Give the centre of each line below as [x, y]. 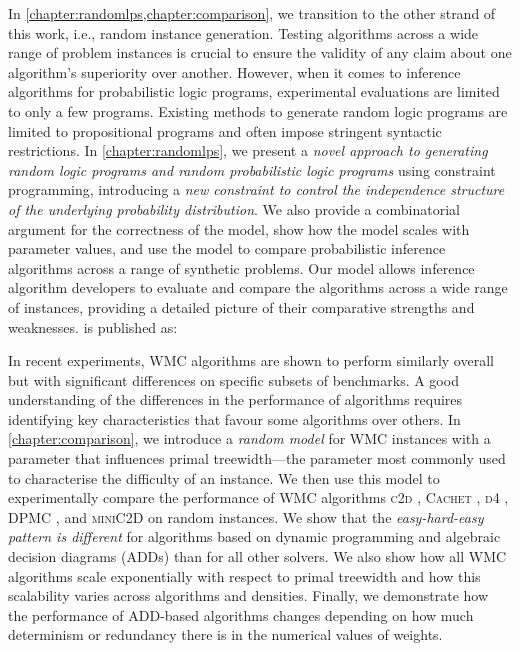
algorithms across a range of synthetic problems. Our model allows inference [241, 267]
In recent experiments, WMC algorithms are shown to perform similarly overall [251, 360]
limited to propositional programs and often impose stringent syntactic [225, 130]
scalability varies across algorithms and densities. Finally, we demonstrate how [248, 595]
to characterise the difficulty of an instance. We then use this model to [224, 477]
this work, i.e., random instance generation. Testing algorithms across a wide [243, 32]
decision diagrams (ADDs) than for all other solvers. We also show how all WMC [257, 556]
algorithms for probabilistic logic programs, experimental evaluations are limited [254, 91]
